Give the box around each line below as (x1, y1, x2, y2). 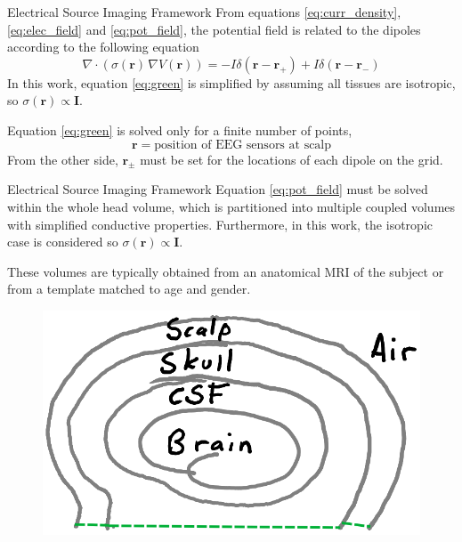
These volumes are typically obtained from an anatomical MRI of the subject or (7, 262, 444, 280)
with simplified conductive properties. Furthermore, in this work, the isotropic (7, 214, 433, 233)
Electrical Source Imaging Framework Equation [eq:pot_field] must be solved (7, 180, 428, 198)
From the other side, (7, 150, 118, 168)
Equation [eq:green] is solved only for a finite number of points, (7, 120, 353, 139)
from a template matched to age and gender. (7, 279, 251, 298)
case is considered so (7, 232, 118, 251)
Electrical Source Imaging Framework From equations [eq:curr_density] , (7, 3, 401, 20)
